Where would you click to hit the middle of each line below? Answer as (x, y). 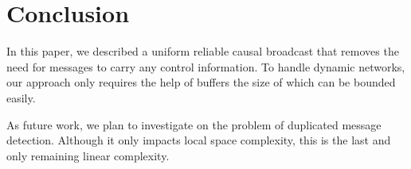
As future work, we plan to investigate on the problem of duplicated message (194, 124)
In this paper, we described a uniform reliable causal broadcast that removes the (203, 51)
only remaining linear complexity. (88, 155)
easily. (21, 97)
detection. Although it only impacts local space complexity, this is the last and (199, 140)
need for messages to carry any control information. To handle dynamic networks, (206, 66)
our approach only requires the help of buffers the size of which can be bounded (201, 82)
